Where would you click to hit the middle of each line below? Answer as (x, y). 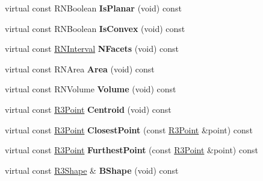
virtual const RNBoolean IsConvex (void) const (95, 28)
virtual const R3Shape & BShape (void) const (92, 170)
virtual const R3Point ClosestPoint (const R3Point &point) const (129, 129)
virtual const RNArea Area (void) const (80, 68)
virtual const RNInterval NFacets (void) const (92, 49)
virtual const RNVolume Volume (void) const (91, 89)
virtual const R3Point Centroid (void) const (88, 109)
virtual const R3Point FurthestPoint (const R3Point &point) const (131, 150)
